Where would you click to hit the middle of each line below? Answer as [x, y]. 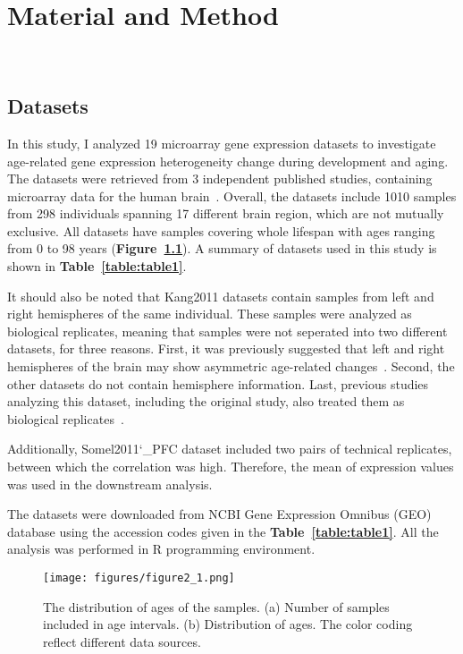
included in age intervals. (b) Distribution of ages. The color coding [228, 624]
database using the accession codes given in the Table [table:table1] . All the [223, 531]
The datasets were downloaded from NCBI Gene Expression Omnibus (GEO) [219, 514]
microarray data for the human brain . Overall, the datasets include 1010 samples [232, 195]
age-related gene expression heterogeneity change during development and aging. [228, 161]
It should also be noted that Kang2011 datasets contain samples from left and [221, 296]
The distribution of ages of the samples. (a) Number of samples [216, 606]
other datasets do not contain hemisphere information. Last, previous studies [218, 383]
